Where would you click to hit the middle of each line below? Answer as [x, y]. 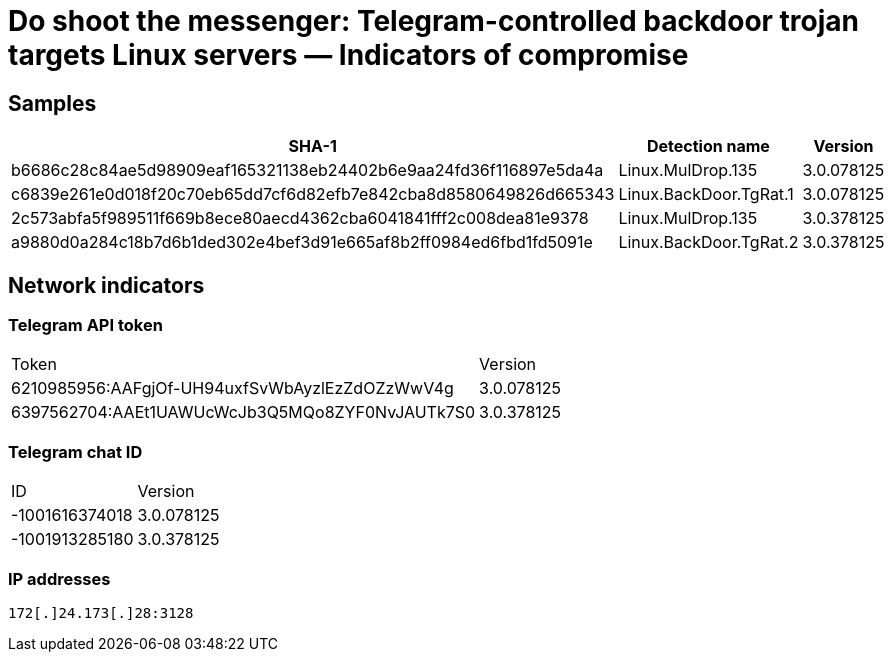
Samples [52, 103]
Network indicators [106, 285]
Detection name [708, 146]
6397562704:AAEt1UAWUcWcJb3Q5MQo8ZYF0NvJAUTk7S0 [243, 412]
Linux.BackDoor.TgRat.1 [706, 194]
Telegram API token [85, 325]
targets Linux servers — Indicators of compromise [348, 55]
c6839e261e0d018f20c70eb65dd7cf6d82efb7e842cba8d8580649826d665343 [313, 194]
